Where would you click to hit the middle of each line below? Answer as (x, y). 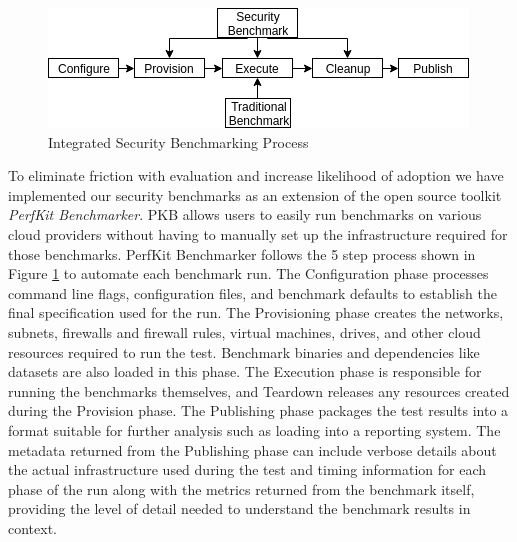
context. (32, 527)
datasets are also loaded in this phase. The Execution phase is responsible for (245, 371)
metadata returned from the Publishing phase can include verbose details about (252, 449)
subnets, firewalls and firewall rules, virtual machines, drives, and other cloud (244, 331)
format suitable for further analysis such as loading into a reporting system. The (254, 429)
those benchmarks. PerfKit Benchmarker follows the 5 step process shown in (242, 253)
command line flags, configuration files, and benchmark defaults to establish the (252, 292)
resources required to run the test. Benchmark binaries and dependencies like (244, 351)
